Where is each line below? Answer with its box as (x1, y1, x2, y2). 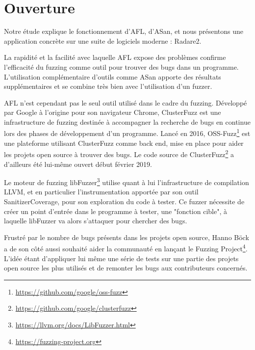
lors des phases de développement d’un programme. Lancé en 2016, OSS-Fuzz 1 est (4, 127, 251, 138)
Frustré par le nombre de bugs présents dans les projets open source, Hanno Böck (4, 232, 249, 242)
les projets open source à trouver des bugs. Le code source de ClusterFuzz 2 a (4, 148, 234, 159)
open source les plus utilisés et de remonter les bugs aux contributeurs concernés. (4, 263, 248, 273)
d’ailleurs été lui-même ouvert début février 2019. (4, 159, 153, 169)
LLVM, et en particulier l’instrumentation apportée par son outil (4, 187, 199, 197)
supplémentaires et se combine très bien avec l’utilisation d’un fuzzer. (4, 81, 212, 91)
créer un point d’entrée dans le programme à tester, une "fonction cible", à (4, 206, 227, 216)
